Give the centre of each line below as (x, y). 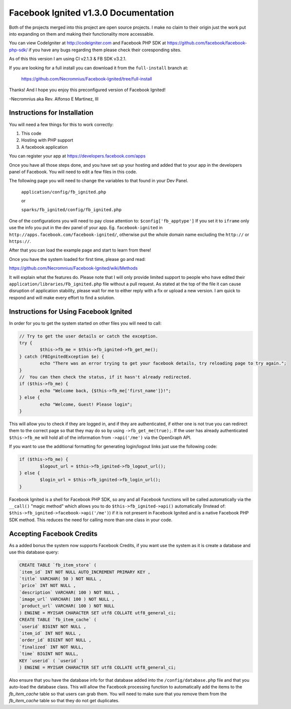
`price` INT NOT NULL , (48, 586)
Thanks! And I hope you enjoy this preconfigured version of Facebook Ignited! (87, 90)
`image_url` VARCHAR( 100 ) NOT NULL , (67, 599)
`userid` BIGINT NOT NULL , (53, 626)
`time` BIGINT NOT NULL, (49, 654)
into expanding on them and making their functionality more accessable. (82, 34)
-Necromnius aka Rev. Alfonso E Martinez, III (54, 99)
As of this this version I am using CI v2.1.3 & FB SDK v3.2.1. (68, 59)
